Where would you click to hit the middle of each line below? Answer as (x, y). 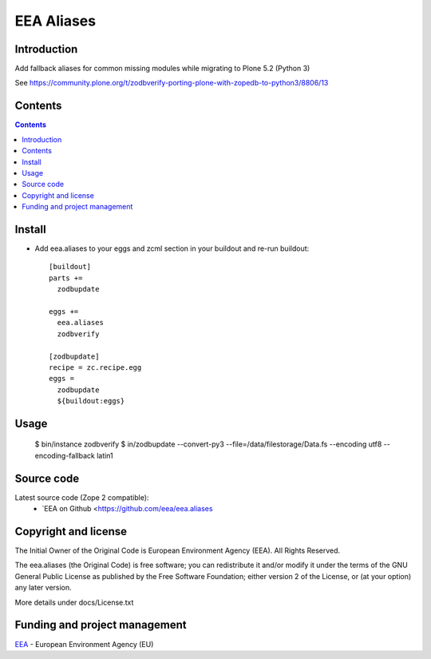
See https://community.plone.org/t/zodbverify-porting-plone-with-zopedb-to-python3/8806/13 (172, 83)
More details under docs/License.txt (74, 602)
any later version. (43, 588)
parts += (66, 278)
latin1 (105, 455)
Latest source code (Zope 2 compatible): (82, 497)
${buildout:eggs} (91, 401)
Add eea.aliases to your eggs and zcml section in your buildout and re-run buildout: (172, 248)
